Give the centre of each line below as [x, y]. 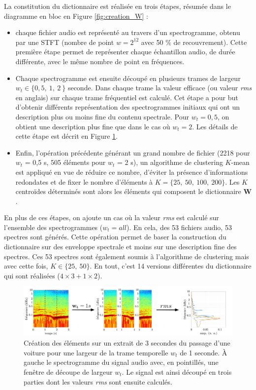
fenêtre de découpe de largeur [68, 371]
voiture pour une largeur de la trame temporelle [96, 352]
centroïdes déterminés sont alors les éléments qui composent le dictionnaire [128, 191]
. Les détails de [215, 126]
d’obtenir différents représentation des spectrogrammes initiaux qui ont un [128, 107]
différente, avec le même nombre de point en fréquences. [100, 61]
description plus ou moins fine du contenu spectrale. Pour [102, 116]
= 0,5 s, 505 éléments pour [65, 162]
